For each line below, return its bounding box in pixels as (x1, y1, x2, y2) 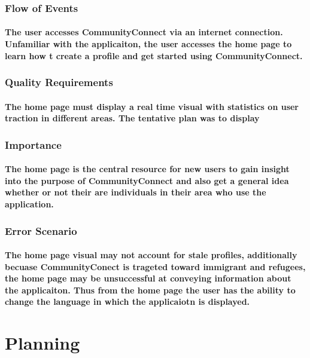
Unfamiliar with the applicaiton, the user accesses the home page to (5, 38, 292, 50)
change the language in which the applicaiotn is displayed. (5, 295, 250, 308)
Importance (5, 137, 62, 152)
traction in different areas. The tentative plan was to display (5, 112, 260, 124)
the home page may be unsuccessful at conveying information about (5, 272, 291, 284)
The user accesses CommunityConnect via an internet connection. (5, 26, 283, 38)
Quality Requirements (5, 75, 113, 90)
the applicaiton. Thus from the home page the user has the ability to (5, 283, 296, 296)
